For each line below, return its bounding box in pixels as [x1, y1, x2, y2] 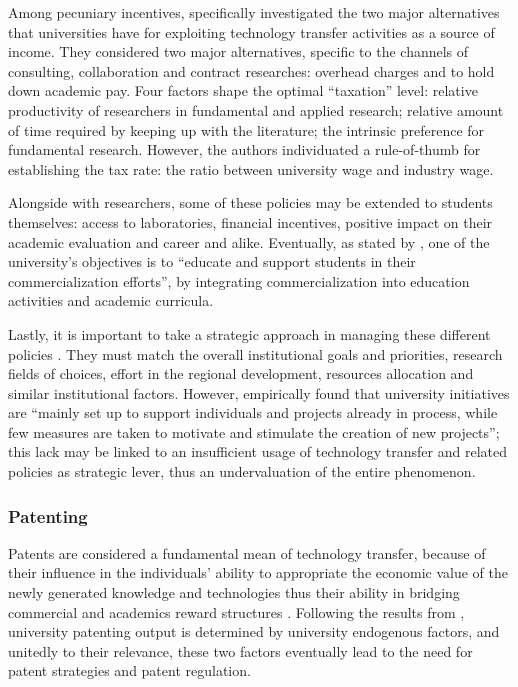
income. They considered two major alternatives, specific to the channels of [8, 41, 469, 62]
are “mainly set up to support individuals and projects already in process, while [8, 402, 498, 423]
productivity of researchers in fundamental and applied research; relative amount [8, 99, 504, 120]
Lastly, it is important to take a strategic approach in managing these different [8, 323, 491, 344]
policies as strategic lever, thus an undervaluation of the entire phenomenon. [8, 461, 476, 482]
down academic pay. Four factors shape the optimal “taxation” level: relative [8, 80, 478, 101]
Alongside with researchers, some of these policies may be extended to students [8, 192, 493, 213]
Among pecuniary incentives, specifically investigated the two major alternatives [8, 2, 500, 22]
